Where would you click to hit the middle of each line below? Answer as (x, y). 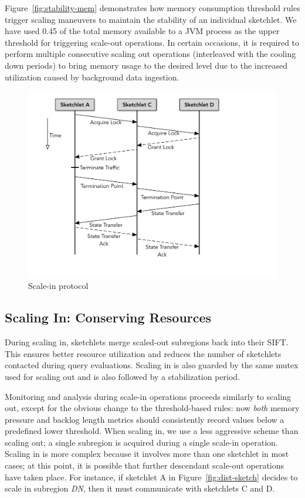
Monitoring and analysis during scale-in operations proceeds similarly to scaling (148, 396)
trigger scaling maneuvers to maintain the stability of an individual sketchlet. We (151, 19)
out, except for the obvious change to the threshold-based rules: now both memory (152, 408)
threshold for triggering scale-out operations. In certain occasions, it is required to (152, 42)
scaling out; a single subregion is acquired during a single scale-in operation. (141, 442)
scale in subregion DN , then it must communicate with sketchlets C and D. (140, 488)
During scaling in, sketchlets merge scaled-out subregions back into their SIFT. (147, 342)
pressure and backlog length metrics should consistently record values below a (145, 419)
